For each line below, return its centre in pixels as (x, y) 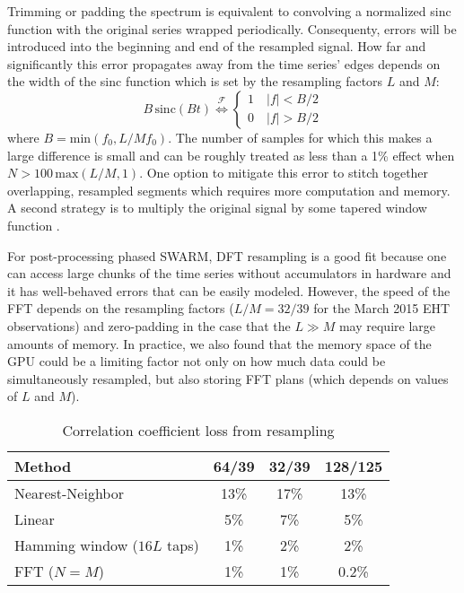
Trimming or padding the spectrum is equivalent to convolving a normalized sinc (229, 11)
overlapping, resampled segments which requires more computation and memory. (229, 190)
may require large (387, 325)
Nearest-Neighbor (69, 493)
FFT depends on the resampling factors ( (121, 308)
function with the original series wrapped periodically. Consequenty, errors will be (232, 28)
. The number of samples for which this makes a (300, 137)
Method (43, 466)
